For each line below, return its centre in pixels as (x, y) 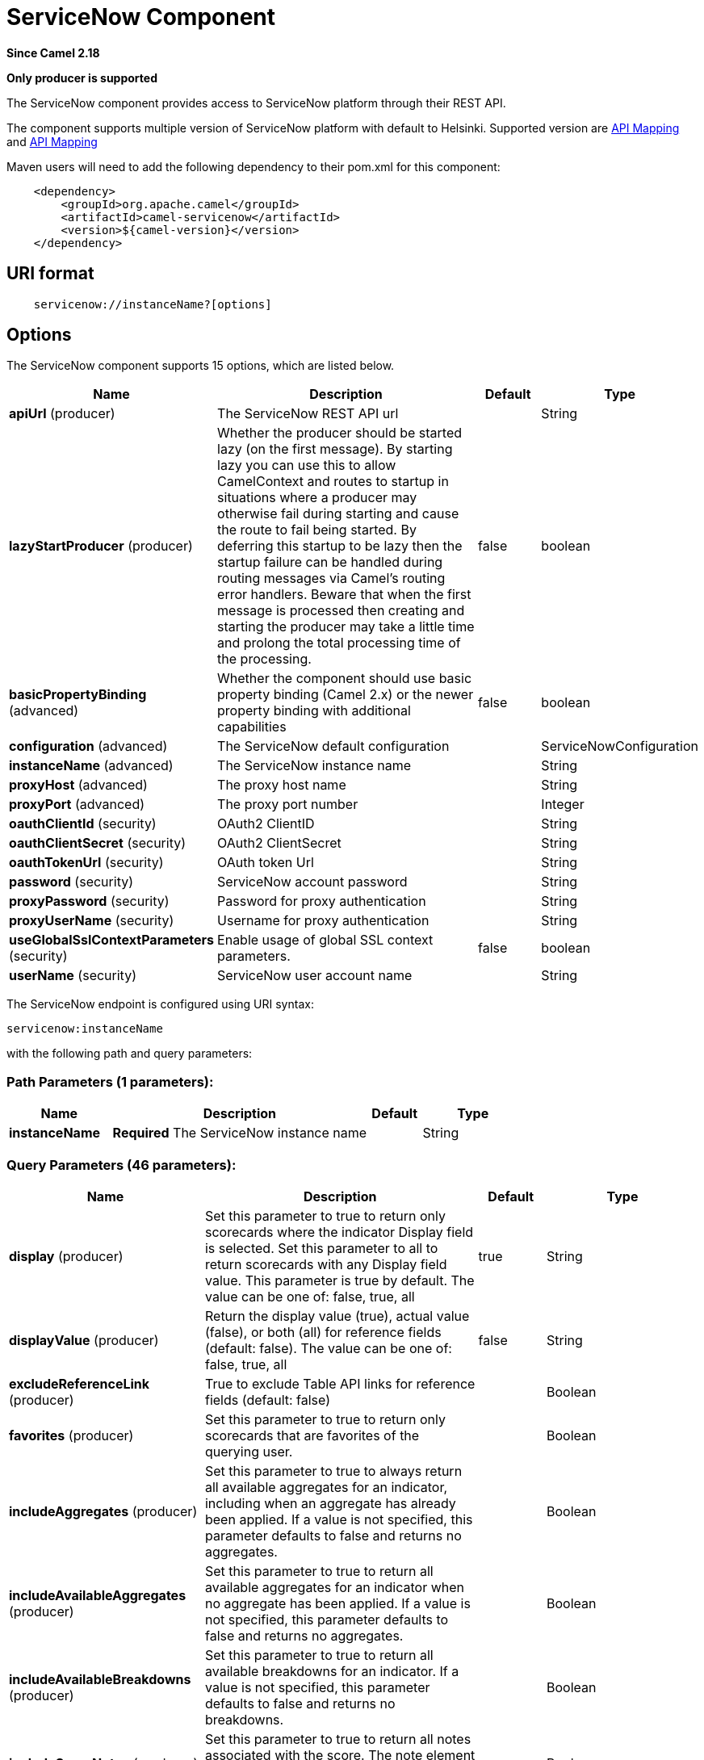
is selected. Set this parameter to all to (321, 1248)
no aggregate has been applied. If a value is (337, 1603)
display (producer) (66, 1256)
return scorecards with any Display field (326, 1264)
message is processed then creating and (341, 611)
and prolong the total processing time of (339, 643)
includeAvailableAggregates (98, 1595)
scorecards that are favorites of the (312, 1435)
